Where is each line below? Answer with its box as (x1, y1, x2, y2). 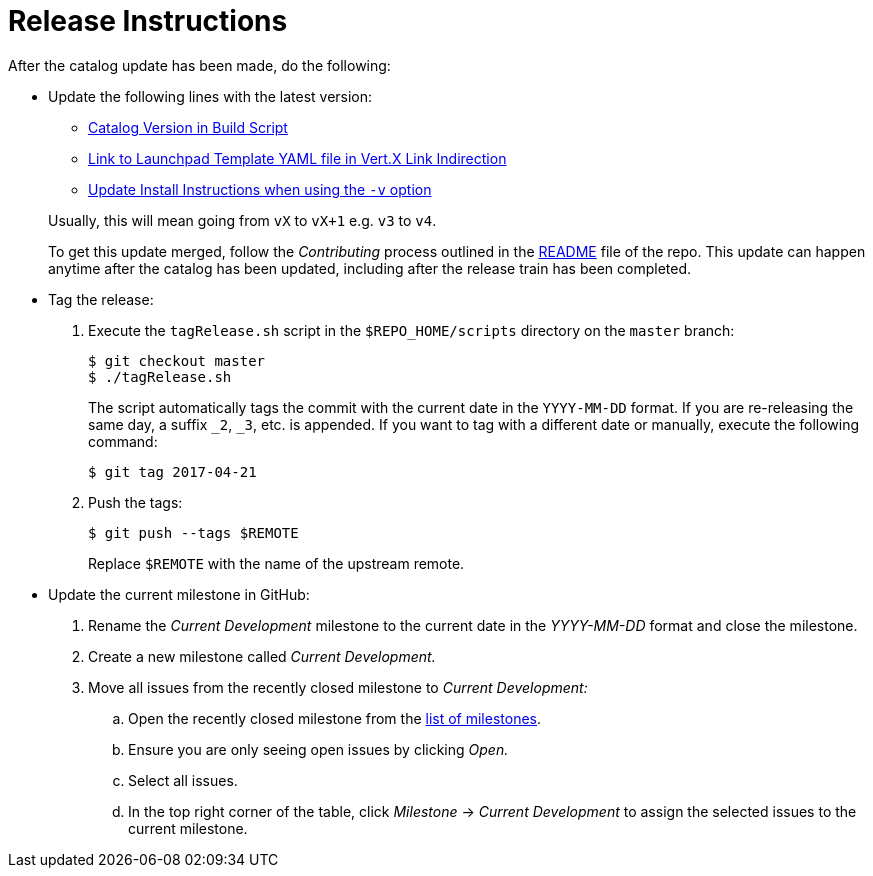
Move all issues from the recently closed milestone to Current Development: (88, 678, 588, 696)
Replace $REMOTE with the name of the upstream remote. (88, 554, 465, 572)
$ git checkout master (88, 352, 266, 369)
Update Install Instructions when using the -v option (88, 180, 432, 198)
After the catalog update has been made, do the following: (8, 56, 391, 74)
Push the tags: (88, 493, 183, 511)
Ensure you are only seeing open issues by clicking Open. (128, 740, 509, 758)
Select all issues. (128, 771, 238, 789)
